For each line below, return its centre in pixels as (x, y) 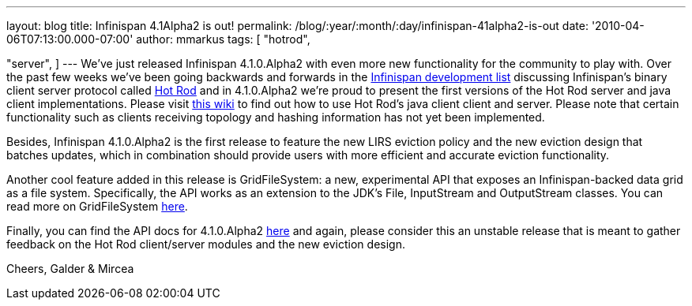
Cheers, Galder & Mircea (70, 269)
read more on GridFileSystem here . (97, 206)
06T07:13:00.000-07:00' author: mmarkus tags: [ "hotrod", (158, 39)
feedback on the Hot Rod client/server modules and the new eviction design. (206, 244)
